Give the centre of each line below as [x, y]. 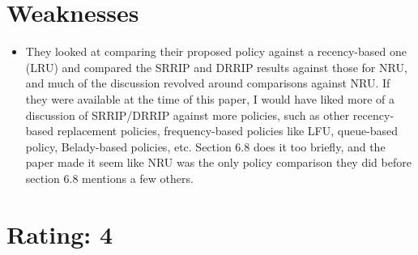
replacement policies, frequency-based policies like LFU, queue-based [228, 131]
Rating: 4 [60, 234]
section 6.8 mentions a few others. [109, 178]
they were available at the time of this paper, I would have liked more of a [210, 98]
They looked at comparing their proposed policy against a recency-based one [216, 51]
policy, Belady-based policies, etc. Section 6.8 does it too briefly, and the [205, 146]
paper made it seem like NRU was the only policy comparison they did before [218, 162]
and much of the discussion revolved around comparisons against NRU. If [208, 83]
